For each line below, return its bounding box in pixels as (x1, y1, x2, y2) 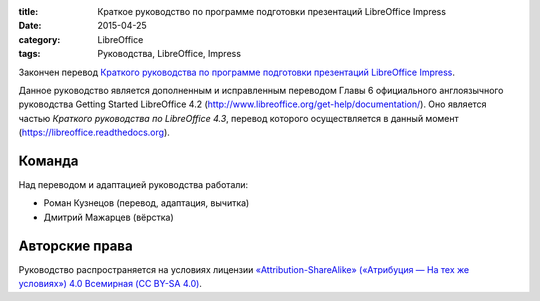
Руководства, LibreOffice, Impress (97, 48, 242, 60)
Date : (18, 20, 42, 32)
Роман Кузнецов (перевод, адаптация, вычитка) (43, 197, 250, 209)
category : (18, 33, 61, 45)
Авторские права (18, 237, 134, 254)
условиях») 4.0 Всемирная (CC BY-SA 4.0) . (18, 278, 202, 290)
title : (18, 6, 39, 17)
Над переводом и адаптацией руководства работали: (18, 179, 249, 191)
